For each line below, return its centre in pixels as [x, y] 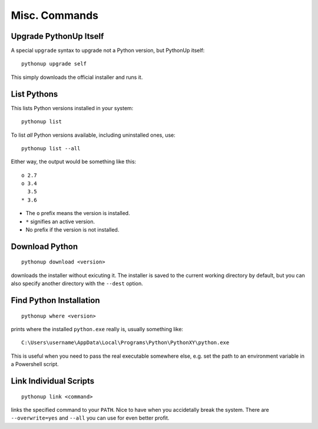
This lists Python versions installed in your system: [72, 108]
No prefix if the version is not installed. [72, 230]
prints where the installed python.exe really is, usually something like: [97, 329]
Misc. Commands [54, 15]
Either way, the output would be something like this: [74, 161]
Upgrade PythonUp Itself [57, 36]
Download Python [44, 247]
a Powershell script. [35, 364]
